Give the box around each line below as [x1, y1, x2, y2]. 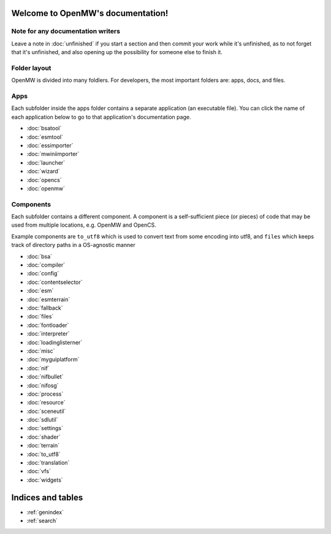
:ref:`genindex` [26, 508, 64, 516]
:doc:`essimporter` [26, 142, 74, 149]
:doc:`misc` [26, 347, 55, 355]
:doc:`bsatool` [26, 125, 62, 132]
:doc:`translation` [26, 459, 70, 466]
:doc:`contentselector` [26, 278, 83, 286]
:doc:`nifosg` [26, 382, 59, 389]
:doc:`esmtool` [26, 133, 64, 141]
